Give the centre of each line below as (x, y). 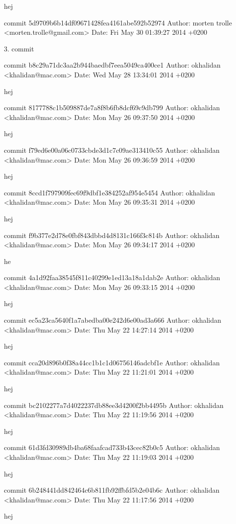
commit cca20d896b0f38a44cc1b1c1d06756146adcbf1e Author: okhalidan (112, 362)
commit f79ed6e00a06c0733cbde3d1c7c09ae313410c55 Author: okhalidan (112, 150)
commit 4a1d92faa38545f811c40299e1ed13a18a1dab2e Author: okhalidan (112, 277)
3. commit (19, 48)
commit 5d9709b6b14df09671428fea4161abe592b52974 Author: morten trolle (118, 22)
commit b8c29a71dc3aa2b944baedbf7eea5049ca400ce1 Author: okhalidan (112, 65)
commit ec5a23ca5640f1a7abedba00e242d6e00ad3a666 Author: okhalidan (113, 320)
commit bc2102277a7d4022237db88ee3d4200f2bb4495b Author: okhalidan (114, 405)
